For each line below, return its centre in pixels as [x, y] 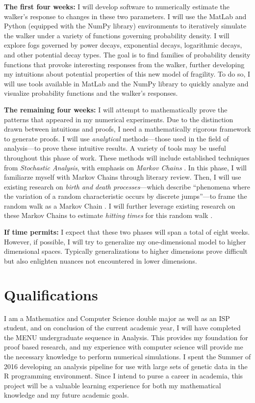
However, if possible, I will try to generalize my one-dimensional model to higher [125, 241]
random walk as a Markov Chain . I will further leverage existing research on [120, 205]
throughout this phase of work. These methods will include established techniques [127, 157]
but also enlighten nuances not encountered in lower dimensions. [101, 260]
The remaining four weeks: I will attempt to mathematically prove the [116, 109]
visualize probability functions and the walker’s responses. [91, 93]
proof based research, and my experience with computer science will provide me [124, 347]
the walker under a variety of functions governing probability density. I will [117, 35]
